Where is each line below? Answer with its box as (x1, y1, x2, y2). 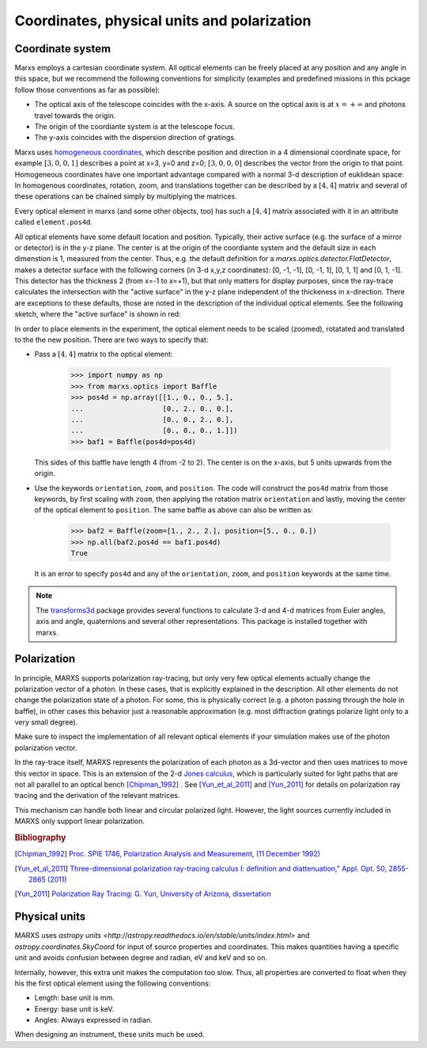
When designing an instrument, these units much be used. (14, 1030, 205, 1039)
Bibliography (14, 832, 66, 843)
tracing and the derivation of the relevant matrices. (14, 791, 180, 800)
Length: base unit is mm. (34, 993, 115, 1003)
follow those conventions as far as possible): (14, 85, 161, 94)
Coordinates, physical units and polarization (14, 12, 312, 29)
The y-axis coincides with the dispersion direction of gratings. (34, 133, 236, 142)
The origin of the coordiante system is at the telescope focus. (34, 122, 235, 131)
